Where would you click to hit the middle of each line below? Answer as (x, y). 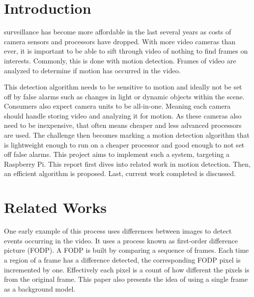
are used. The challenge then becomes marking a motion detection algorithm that (127, 135)
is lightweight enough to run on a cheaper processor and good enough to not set (124, 144)
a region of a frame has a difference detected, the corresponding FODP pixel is (122, 259)
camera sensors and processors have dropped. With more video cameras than (120, 41)
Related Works (56, 207)
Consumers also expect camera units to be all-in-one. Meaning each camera (117, 106)
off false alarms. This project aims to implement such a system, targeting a (117, 154)
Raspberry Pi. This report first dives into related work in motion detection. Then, (127, 163)
